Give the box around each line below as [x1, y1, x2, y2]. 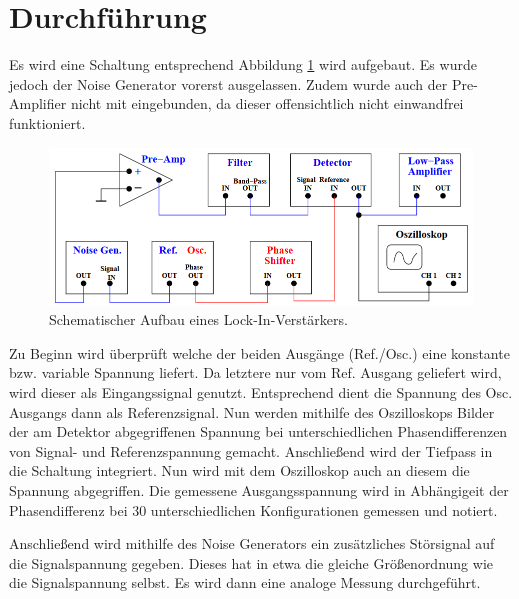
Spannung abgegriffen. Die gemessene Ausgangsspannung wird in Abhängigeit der [9, 480, 509, 501]
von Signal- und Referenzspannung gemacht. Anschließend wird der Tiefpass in [9, 440, 493, 461]
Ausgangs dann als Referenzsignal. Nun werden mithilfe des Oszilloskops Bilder [9, 401, 495, 422]
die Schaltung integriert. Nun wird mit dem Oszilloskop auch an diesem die [9, 460, 470, 481]
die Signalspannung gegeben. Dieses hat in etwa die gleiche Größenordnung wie [9, 552, 493, 573]
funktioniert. [9, 112, 86, 133]
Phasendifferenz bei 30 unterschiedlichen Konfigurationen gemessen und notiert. [9, 499, 498, 520]
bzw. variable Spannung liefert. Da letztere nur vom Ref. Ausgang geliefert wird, [9, 362, 502, 383]
